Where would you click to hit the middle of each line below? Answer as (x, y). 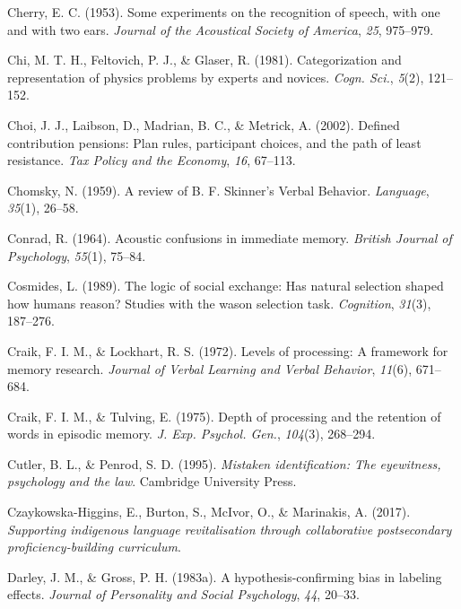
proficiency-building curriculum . (94, 547)
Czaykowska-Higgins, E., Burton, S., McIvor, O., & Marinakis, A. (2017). (209, 512)
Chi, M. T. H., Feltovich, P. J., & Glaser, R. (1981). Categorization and (204, 60)
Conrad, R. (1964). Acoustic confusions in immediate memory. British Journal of (230, 237)
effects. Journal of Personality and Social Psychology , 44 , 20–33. (183, 594)
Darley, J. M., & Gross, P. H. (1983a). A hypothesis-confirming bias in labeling (225, 576)
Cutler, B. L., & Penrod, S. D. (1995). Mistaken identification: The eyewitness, (224, 463)
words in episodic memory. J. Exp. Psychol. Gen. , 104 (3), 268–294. (191, 434)
